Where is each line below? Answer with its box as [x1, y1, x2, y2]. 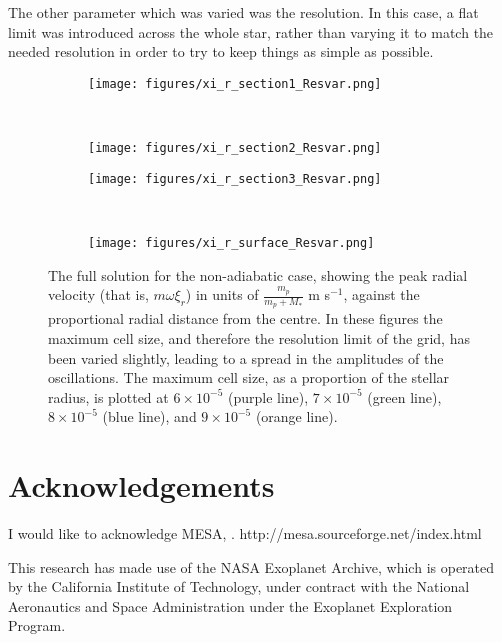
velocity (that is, [48, 284, 149, 305]
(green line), [367, 386, 442, 407]
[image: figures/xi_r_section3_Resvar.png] [88, 171, 382, 186]
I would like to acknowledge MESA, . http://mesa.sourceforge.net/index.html [8, 523, 482, 544]
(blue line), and [102, 406, 197, 427]
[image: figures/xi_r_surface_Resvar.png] [88, 235, 375, 250]
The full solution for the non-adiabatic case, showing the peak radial [48, 264, 468, 285]
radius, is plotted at [48, 386, 169, 407]
